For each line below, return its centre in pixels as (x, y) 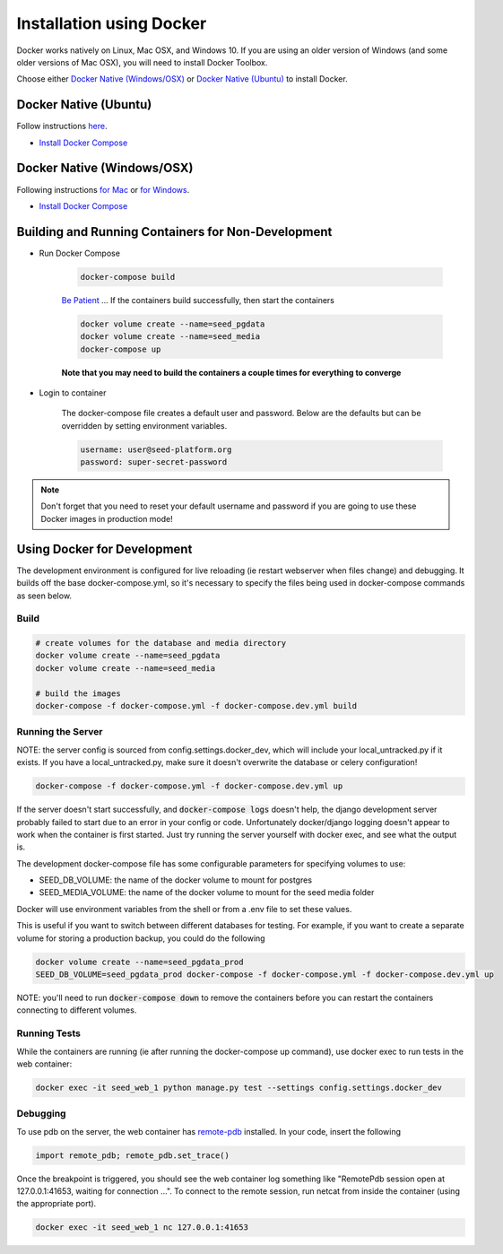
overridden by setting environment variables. (144, 425)
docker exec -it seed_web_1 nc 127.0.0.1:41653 (142, 1228)
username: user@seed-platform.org (156, 449)
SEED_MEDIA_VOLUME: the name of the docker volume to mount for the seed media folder (207, 893)
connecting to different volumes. (77, 1010)
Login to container (73, 392)
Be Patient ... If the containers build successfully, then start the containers (198, 300)
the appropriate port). (56, 1204)
